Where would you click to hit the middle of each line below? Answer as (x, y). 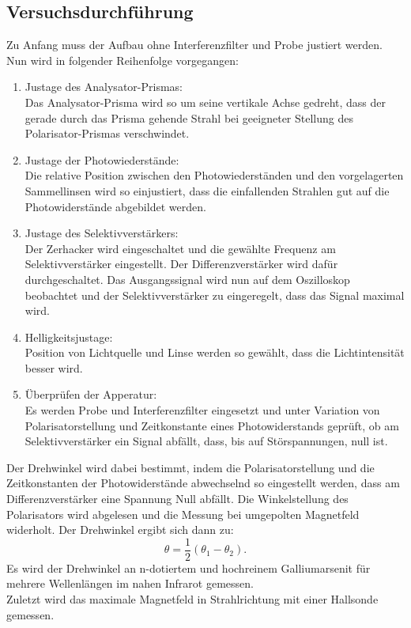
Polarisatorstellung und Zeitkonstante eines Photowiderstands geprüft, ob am (212, 425)
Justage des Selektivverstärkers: (102, 233)
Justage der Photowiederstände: (102, 159)
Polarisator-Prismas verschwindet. (107, 133)
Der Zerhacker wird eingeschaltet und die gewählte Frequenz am (180, 248)
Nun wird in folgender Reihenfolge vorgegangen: (123, 60)
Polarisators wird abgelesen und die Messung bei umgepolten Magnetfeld (183, 514)
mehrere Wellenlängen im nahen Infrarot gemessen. (130, 583)
